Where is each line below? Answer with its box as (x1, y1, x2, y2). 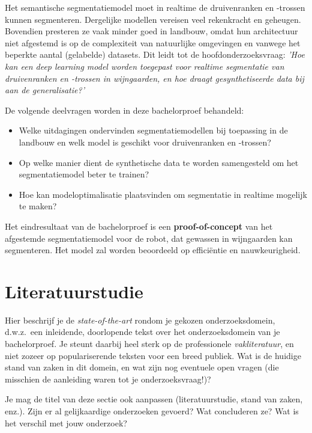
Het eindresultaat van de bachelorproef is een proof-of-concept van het (5, 220, 273, 232)
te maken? (19, 200, 57, 212)
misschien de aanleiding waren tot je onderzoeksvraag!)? (5, 372, 211, 385)
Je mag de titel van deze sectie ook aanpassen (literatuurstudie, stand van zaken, (5, 393, 303, 405)
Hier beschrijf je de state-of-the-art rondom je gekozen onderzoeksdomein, (5, 313, 275, 326)
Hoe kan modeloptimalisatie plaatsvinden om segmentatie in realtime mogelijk (19, 188, 307, 200)
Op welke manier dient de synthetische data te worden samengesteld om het (19, 156, 299, 168)
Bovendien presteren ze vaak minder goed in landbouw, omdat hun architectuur (5, 25, 298, 37)
